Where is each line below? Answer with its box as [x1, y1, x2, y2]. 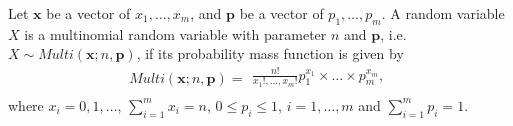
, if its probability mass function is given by [136, 43, 404, 64]
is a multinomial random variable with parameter [24, 23, 327, 44]
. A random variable [381, 3, 505, 23]
